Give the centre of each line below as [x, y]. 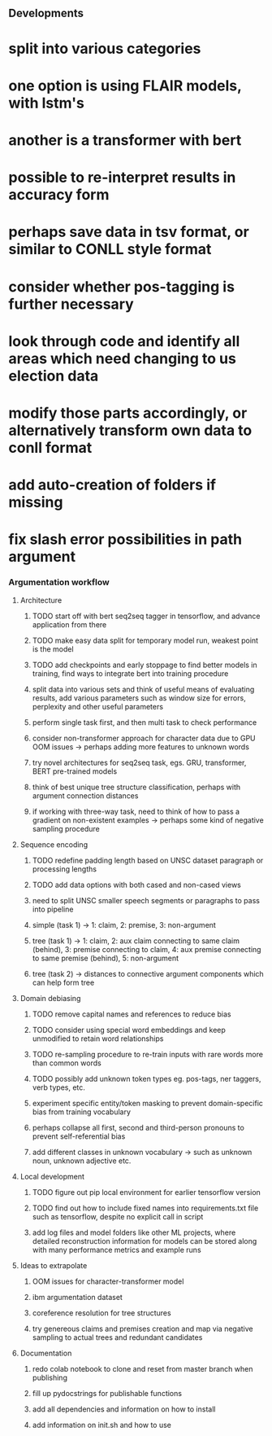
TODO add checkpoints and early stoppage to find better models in [145, 665]
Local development [52, 1176]
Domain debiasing [50, 998]
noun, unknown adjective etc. [82, 1161]
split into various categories [105, 48]
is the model [53, 649]
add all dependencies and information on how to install [124, 1409]
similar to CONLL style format [110, 250]
